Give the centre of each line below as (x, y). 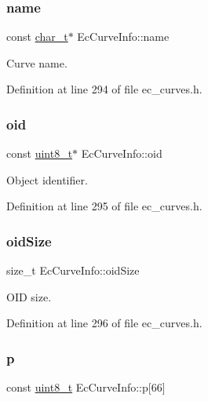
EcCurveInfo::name (123, 36)
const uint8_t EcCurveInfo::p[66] (86, 387)
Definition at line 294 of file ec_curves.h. (104, 89)
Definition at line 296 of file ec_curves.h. (104, 323)
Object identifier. (47, 179)
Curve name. (37, 62)
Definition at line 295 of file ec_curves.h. (104, 206)
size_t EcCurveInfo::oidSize (73, 270)
